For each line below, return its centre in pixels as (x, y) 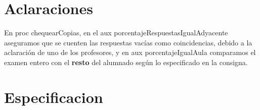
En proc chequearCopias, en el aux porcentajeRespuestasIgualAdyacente (116, 33)
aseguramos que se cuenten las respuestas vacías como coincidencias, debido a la (128, 42)
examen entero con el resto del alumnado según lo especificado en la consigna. (126, 62)
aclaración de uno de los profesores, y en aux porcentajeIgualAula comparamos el (130, 52)
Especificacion (54, 97)
